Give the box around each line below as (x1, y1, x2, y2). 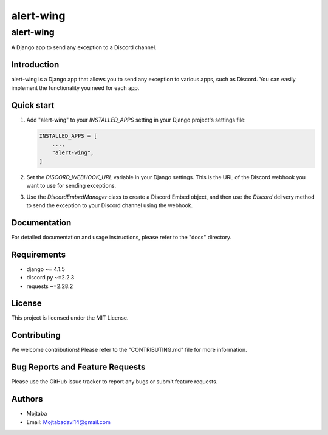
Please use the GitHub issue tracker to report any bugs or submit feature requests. (11, 378, 218, 385)
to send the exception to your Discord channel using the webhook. (26, 201, 193, 209)
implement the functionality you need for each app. (11, 84, 140, 91)
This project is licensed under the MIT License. (11, 314, 129, 321)
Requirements (11, 249, 66, 259)
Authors (11, 394, 43, 404)
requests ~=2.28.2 (26, 283, 73, 290)
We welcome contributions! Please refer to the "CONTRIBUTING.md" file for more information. (11, 346, 247, 354)
